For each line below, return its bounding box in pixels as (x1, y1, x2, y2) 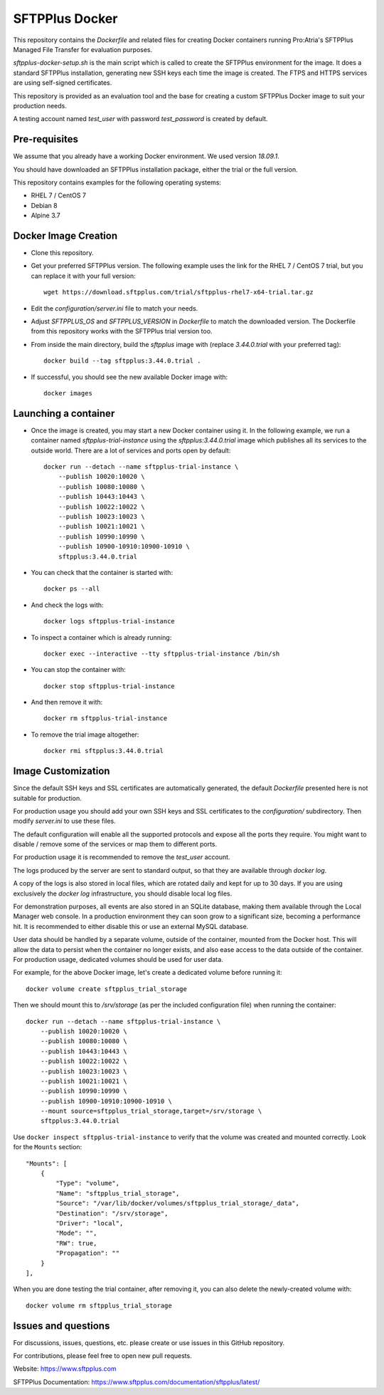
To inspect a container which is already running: (31, 633, 172, 641)
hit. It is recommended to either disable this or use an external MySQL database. (13, 922, 249, 930)
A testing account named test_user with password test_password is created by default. (13, 115, 268, 123)
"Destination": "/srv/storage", (55, 1209, 169, 1218)
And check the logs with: (31, 601, 104, 609)
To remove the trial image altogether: (31, 730, 139, 739)
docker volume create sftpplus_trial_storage (26, 985, 188, 993)
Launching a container (13, 407, 115, 420)
